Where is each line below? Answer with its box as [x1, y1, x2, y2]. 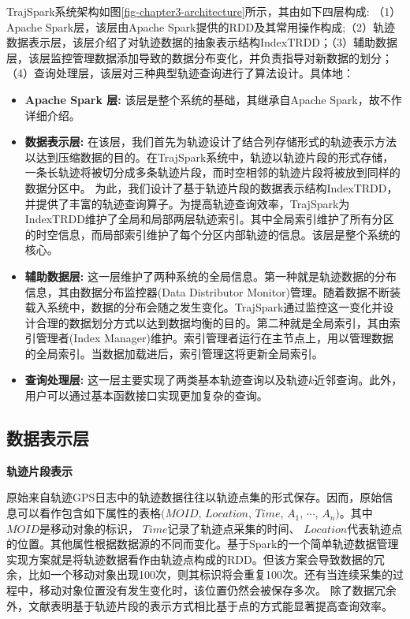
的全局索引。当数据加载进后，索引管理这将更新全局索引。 [24, 345, 323, 361]
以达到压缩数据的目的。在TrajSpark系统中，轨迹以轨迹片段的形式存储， [24, 148, 394, 165]
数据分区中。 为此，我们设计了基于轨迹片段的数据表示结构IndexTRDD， [24, 179, 398, 196]
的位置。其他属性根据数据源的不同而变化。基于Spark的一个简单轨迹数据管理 [6, 535, 399, 552]
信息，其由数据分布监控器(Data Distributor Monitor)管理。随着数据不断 [24, 283, 390, 300]
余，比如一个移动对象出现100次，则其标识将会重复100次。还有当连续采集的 [6, 566, 393, 583]
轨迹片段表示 [6, 462, 73, 479]
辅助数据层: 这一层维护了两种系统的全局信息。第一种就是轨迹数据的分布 [24, 267, 397, 284]
